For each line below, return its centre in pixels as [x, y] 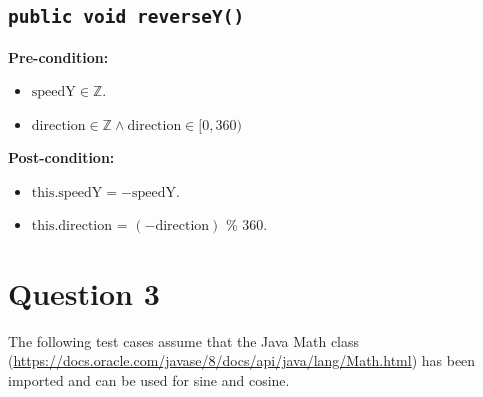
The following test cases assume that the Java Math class [184, 340]
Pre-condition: [58, 56]
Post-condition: [61, 156]
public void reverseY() [126, 17]
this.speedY [67, 192]
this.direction [72, 226]
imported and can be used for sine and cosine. [149, 380]
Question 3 [84, 292]
